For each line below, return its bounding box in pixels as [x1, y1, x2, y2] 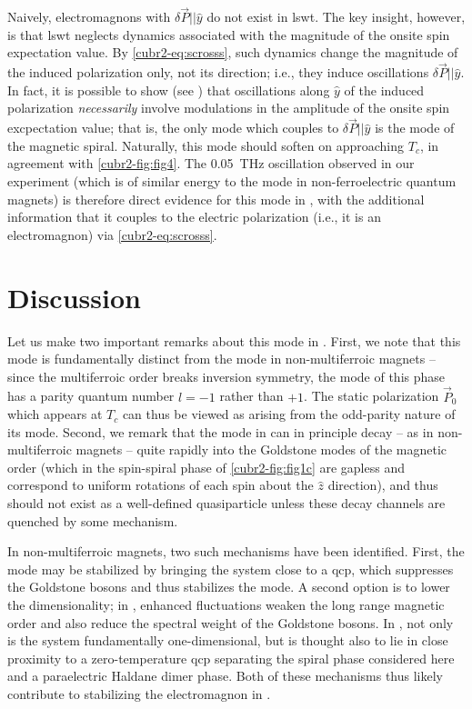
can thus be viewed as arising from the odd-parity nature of [122, 404, 456, 424]
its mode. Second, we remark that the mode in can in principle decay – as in [7, 422, 434, 441]
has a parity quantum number [7, 386, 175, 405]
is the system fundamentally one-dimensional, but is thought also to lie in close [7, 631, 448, 650]
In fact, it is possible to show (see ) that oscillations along [7, 80, 330, 99]
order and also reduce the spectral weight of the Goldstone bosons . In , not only [7, 613, 454, 632]
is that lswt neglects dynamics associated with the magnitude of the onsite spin [7, 25, 450, 44]
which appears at [7, 404, 103, 424]
